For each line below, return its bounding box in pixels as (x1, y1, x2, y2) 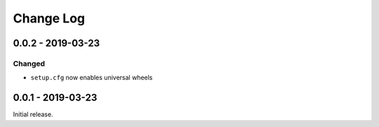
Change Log (13, 11, 86, 26)
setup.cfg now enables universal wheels (30, 74, 153, 82)
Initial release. (13, 110, 53, 119)
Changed (13, 58, 46, 68)
